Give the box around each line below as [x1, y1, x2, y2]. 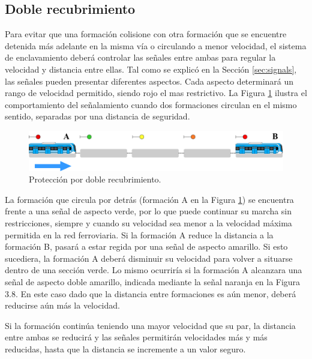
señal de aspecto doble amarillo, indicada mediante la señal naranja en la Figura [5, 275, 301, 288]
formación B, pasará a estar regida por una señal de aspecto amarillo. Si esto [5, 240, 288, 253]
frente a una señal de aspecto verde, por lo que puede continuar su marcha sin [5, 205, 292, 217]
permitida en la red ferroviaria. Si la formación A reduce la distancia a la [5, 228, 274, 241]
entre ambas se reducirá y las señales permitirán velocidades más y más [5, 331, 268, 343]
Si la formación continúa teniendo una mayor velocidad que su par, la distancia [5, 319, 296, 331]
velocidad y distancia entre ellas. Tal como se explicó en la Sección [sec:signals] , [5, 62, 297, 75]
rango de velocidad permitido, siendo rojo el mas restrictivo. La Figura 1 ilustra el [5, 86, 307, 99]
